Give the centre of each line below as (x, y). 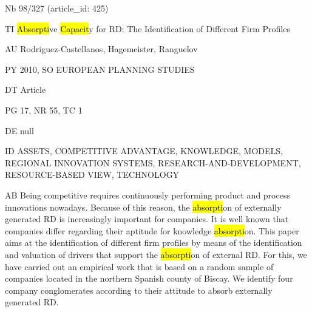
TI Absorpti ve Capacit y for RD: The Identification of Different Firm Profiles (148, 28)
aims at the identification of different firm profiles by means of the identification (154, 242)
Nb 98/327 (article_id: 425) (57, 8)
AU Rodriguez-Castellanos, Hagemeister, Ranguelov (101, 49)
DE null (19, 130)
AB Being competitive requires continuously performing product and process (148, 195)
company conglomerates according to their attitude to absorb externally (139, 290)
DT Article (25, 90)
